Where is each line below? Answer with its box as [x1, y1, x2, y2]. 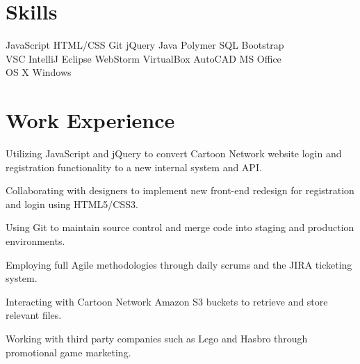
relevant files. [6, 308, 62, 322]
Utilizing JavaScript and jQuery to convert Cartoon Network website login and [6, 146, 342, 161]
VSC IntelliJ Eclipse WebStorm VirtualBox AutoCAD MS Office [6, 51, 281, 65]
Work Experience [6, 106, 175, 134]
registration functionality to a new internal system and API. [6, 159, 262, 174]
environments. [6, 234, 65, 248]
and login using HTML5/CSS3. [6, 196, 138, 211]
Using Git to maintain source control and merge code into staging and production [6, 220, 354, 235]
